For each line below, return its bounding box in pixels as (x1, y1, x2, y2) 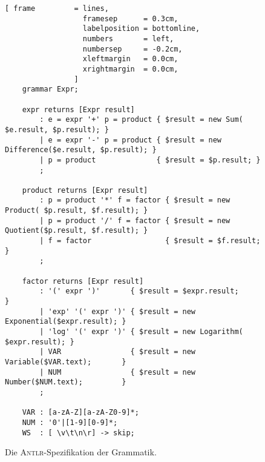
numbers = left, (82, 34, 174, 43)
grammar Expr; (22, 85, 79, 94)
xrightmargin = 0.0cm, (82, 64, 178, 73)
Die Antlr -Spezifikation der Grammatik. (5, 446, 157, 458)
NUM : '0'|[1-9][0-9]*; (22, 418, 118, 427)
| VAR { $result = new (39, 347, 195, 357)
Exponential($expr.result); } (5, 317, 126, 326)
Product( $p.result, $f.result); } (5, 206, 148, 215)
